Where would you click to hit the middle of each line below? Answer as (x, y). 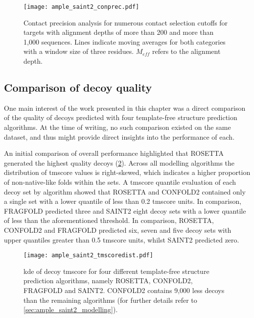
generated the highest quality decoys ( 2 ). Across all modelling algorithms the (119, 162)
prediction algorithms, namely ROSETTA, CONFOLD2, (108, 281)
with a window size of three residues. (79, 51)
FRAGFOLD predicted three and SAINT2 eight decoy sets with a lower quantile (125, 210)
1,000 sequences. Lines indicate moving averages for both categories (125, 41)
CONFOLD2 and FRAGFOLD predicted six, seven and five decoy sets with (118, 230)
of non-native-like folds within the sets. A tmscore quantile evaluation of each (120, 182)
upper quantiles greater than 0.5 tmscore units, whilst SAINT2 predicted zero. (122, 239)
